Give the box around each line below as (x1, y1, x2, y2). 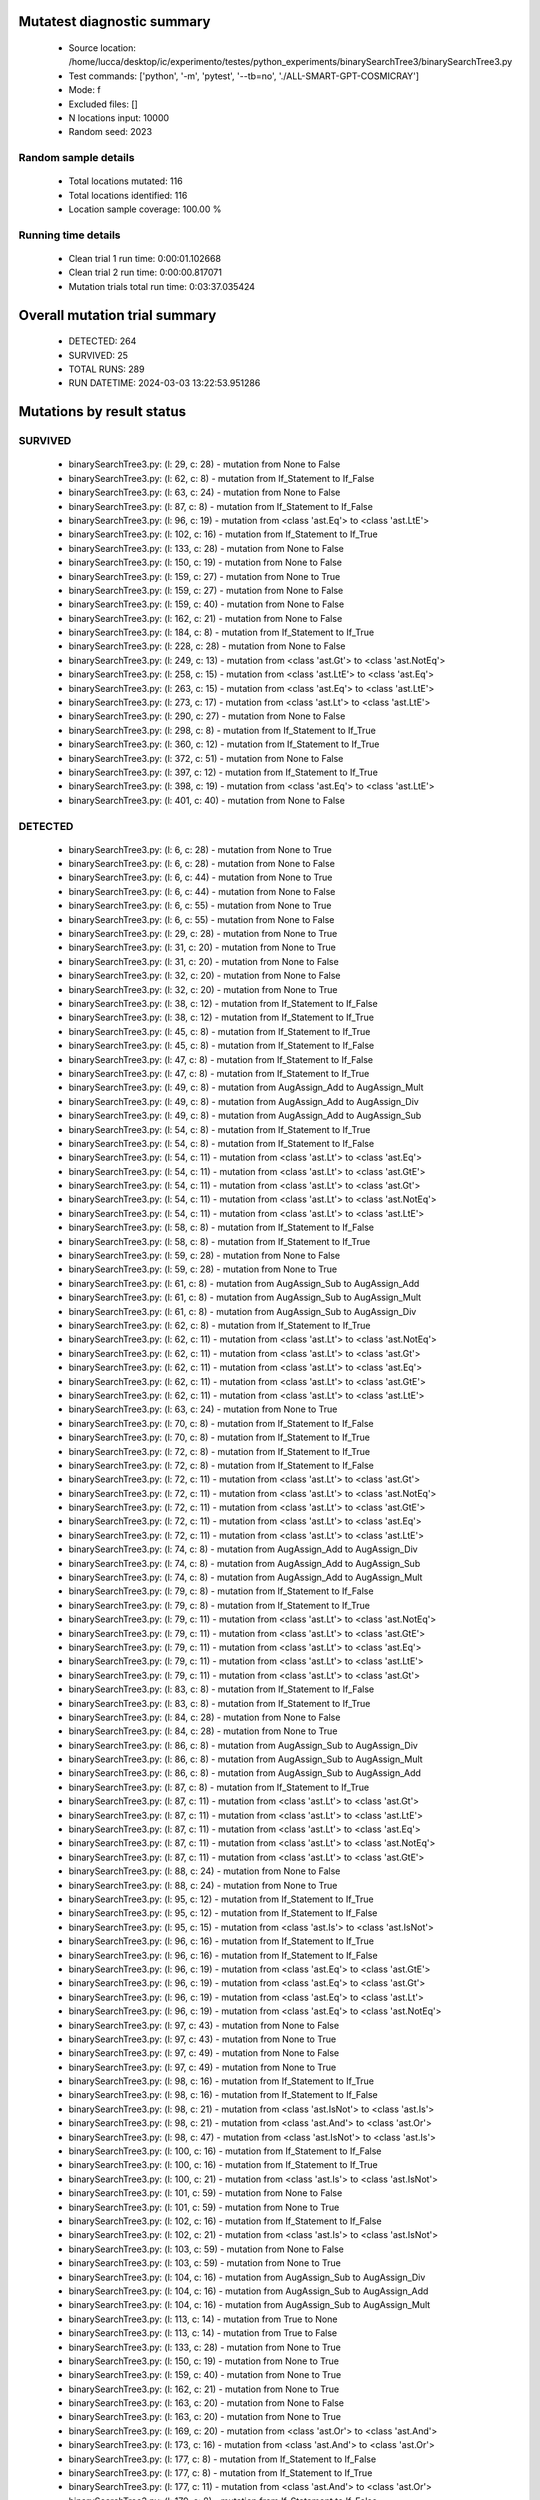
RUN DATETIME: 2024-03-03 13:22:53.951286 (68, 377, 261, 389)
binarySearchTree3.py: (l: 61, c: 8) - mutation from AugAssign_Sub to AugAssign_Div (68, 1305, 417, 1317)
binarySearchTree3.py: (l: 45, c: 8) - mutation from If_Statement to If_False (68, 1040, 375, 1052)
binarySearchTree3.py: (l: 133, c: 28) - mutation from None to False (68, 542, 345, 554)
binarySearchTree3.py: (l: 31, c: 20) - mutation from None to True (68, 941, 337, 954)
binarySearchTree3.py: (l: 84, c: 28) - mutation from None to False (68, 1711, 341, 1723)
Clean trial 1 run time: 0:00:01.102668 (68, 253, 222, 265)
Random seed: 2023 (68, 126, 153, 138)
